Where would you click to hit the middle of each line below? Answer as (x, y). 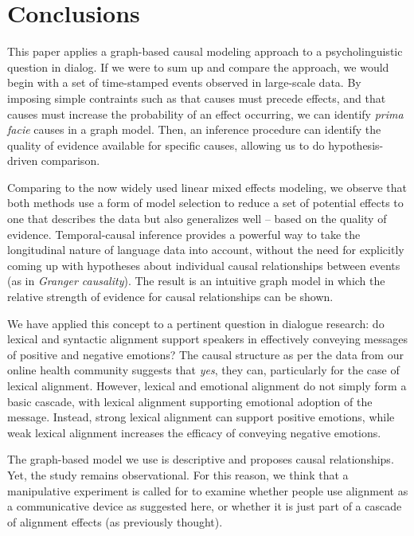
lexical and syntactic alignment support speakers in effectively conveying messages (208, 339)
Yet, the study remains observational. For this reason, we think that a (178, 474)
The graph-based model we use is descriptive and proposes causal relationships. (201, 459)
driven (23, 160)
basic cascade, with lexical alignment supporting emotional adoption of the (190, 401)
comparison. (70, 160)
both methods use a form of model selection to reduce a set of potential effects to (205, 203)
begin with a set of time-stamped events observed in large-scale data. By (184, 82)
